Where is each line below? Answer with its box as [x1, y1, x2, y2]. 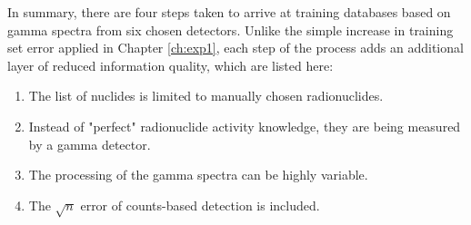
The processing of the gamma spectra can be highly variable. [28, 165, 368, 184]
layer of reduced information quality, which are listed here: [7, 55, 334, 74]
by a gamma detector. [28, 134, 151, 153]
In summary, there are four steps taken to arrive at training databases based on [7, 3, 451, 21]
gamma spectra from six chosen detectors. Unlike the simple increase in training [7, 20, 454, 39]
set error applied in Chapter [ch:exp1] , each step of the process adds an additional [7, 38, 464, 57]
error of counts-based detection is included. [80, 195, 320, 214]
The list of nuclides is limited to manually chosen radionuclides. [28, 86, 384, 105]
